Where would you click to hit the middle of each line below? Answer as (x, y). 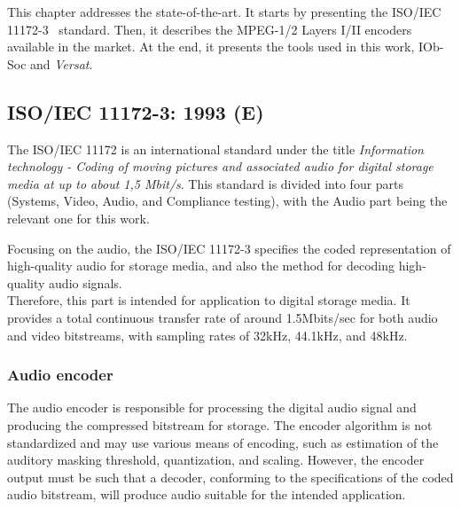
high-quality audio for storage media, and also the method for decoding (201, 266)
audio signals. (86, 282)
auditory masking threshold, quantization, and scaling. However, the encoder (216, 460)
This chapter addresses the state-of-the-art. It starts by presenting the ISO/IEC (224, 12)
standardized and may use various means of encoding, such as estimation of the (223, 442)
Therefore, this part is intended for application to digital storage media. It (209, 300)
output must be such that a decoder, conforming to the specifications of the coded (230, 477)
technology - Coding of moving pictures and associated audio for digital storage (220, 166)
